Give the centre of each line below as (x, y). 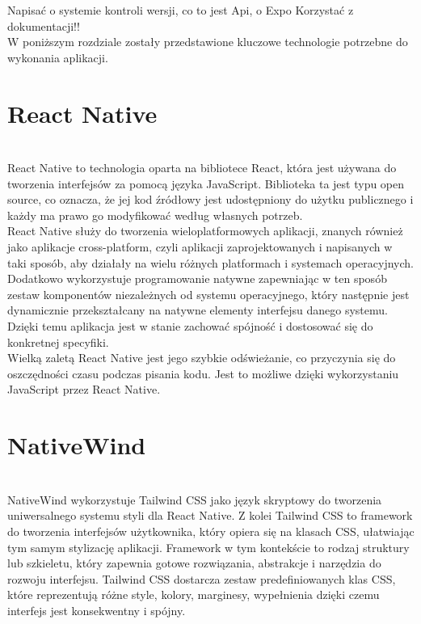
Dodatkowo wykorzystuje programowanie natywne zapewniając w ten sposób (197, 278)
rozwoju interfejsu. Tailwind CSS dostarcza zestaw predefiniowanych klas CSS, (202, 578)
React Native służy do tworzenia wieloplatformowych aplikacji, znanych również (205, 231)
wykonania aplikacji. (58, 57)
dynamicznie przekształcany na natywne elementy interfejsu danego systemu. (198, 310)
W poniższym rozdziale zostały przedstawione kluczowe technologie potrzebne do (208, 42)
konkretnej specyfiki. (58, 342)
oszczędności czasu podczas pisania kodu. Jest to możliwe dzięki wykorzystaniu (203, 373)
